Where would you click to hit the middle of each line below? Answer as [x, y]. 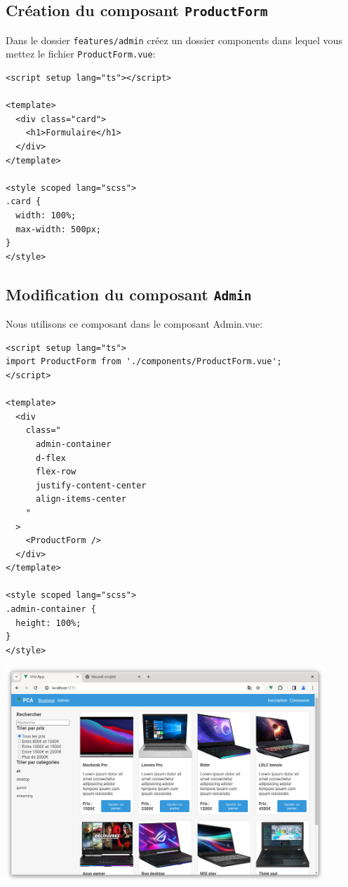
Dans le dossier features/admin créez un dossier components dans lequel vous [174, 40]
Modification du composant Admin [129, 294]
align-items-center [81, 499]
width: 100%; [46, 216]
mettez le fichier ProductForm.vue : [81, 54]
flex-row [56, 472]
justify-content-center [91, 485]
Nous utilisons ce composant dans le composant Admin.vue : [134, 324]
